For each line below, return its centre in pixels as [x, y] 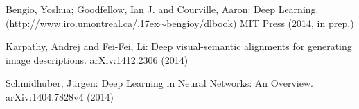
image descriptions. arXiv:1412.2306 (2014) [97, 59]
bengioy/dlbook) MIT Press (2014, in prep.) [260, 23]
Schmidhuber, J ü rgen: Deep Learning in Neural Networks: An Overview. [159, 83]
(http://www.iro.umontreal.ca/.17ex [82, 23]
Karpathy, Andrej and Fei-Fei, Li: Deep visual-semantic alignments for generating [179, 46]
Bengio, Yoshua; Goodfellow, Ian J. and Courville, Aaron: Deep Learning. [162, 9]
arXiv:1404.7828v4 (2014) [60, 96]
